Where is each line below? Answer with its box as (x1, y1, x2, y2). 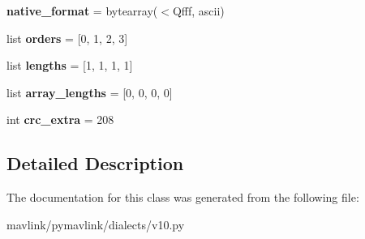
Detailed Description (6, 151, 184, 176)
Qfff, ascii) (172, 2, 225, 19)
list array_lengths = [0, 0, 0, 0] (6, 83, 173, 100)
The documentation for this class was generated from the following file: (6, 189, 359, 206)
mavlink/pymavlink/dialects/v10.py (6, 216, 185, 233)
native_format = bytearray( (6, 2, 158, 19)
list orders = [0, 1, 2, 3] (6, 29, 128, 46)
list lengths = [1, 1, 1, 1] (6, 57, 133, 74)
